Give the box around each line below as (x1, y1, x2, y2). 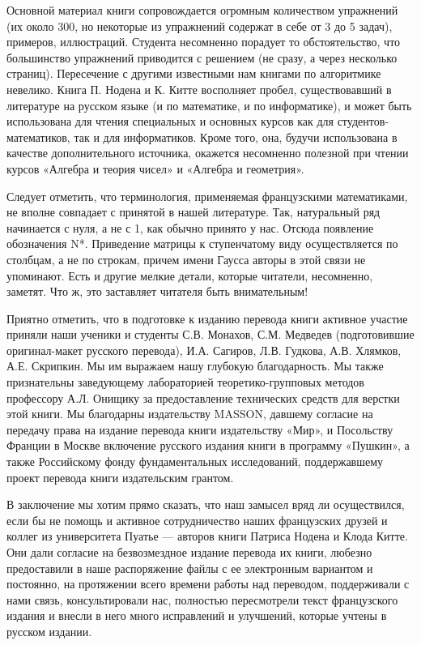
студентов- (337, 113, 389, 130)
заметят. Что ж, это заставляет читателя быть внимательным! (6, 283, 308, 300)
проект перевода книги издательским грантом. (6, 468, 234, 485)
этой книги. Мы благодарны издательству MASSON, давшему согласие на (6, 405, 373, 422)
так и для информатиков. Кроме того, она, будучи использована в (74, 128, 398, 145)
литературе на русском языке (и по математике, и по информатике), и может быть (6, 96, 412, 113)
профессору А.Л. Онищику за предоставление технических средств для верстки (6, 389, 400, 406)
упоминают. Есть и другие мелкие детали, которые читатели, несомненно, (6, 267, 373, 284)
